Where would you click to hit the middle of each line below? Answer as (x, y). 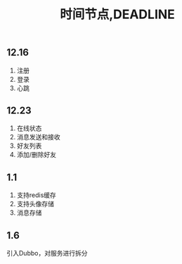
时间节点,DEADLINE (117, 14)
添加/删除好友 (37, 155)
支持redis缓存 (37, 195)
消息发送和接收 (38, 137)
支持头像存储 (35, 204)
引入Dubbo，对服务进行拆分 (47, 253)
